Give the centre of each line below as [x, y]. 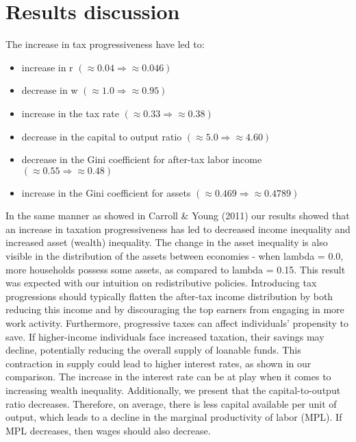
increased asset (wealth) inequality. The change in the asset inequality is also [167, 242]
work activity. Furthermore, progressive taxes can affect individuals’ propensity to [177, 323]
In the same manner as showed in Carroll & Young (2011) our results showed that [178, 216]
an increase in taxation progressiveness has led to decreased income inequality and [178, 229]
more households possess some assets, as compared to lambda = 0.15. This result [176, 269]
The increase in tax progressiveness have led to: [105, 44]
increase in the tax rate [70, 113]
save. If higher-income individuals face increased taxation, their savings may [165, 336]
